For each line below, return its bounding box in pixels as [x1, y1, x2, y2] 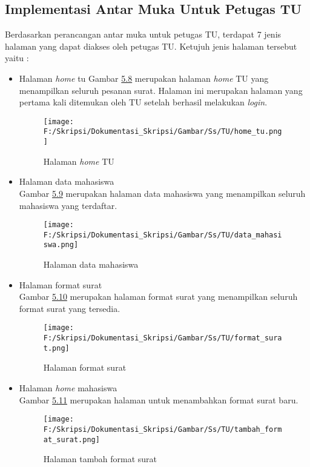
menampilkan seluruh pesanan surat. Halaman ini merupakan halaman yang [19, 84, 303, 96]
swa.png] [43, 240, 79, 250]
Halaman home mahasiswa [19, 382, 117, 394]
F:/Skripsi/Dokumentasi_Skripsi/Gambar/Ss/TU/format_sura [43, 334, 282, 343]
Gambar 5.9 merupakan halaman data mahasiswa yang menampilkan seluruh [19, 187, 306, 199]
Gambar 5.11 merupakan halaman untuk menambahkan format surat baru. [19, 393, 298, 406]
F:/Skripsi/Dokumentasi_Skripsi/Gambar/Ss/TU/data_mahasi [43, 230, 282, 239]
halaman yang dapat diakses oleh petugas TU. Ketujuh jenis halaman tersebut [5, 39, 297, 52]
